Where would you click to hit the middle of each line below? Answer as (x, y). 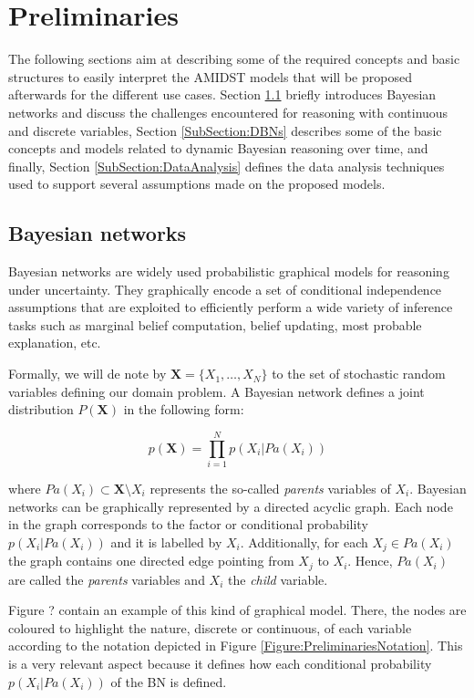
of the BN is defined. (169, 681)
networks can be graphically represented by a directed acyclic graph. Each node (231, 506)
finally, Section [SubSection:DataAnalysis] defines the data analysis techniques (227, 166)
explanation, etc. (55, 343)
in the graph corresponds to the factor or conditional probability (188, 524)
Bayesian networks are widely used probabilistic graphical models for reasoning (229, 271)
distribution (41, 409)
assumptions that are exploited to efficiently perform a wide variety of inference (231, 307)
